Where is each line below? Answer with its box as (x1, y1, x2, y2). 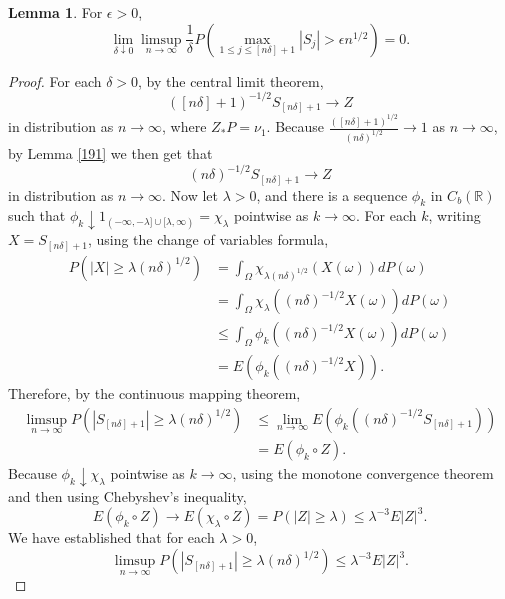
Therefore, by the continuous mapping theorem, (8, 383, 301, 404)
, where (162, 116, 207, 137)
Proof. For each (8, 70, 102, 91)
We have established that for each (8, 527, 215, 548)
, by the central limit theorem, (138, 70, 324, 91)
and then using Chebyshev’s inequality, (8, 486, 247, 507)
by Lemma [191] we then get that (8, 142, 213, 163)
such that (8, 205, 66, 226)
